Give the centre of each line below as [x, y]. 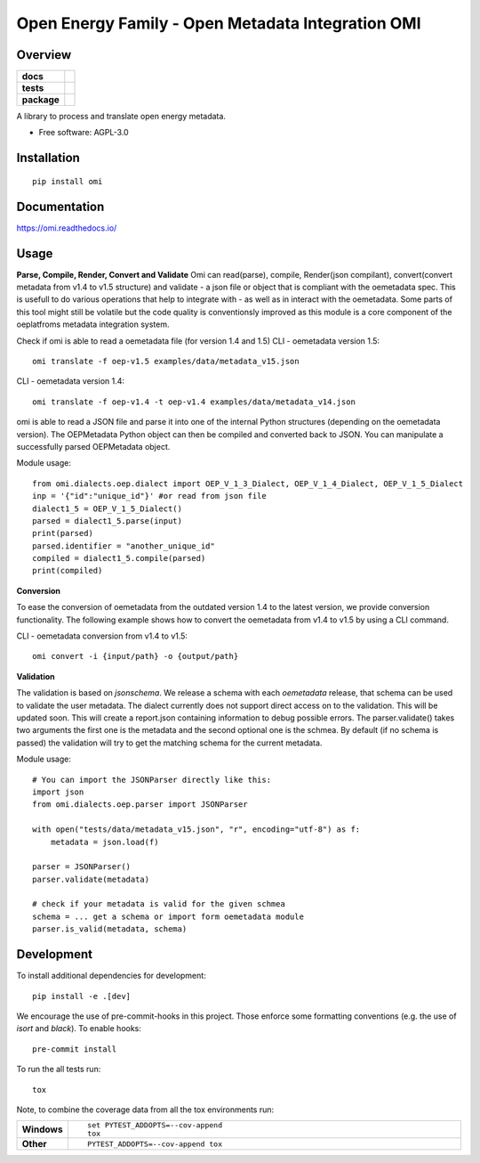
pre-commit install [75, 1049]
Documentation [60, 206]
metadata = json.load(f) [104, 842]
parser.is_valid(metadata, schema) [110, 929]
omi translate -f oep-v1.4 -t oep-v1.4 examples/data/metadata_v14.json [194, 402]
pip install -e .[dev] [82, 996]
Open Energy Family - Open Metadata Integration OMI [219, 23]
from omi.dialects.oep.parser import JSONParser [140, 805]
